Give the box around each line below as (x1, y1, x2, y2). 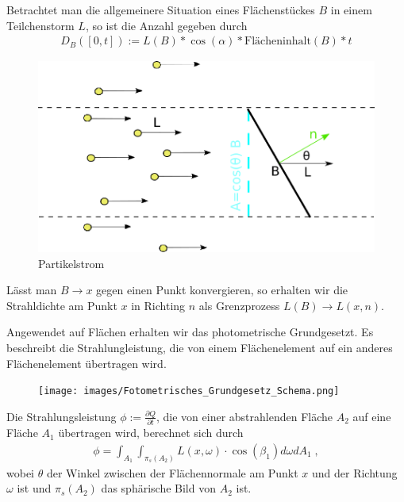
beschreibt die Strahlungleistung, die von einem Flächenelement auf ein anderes (6, 339, 393, 355)
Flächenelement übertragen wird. (6, 354, 167, 371)
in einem (330, 2, 372, 17)
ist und (17, 480, 52, 496)
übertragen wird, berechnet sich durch (58, 424, 244, 441)
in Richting (131, 297, 186, 313)
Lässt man (6, 282, 57, 298)
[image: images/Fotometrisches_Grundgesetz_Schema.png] (38, 385, 340, 397)
